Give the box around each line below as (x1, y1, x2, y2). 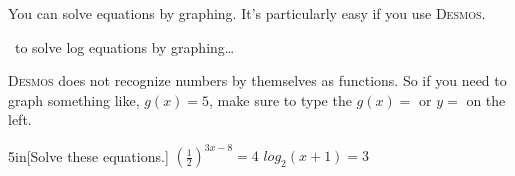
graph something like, (8, 89, 140, 110)
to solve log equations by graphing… (14, 36, 235, 57)
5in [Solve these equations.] (8, 145, 169, 166)
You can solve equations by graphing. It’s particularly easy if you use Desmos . (8, 3, 486, 23)
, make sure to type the (209, 89, 352, 110)
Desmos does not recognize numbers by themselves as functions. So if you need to (8, 70, 507, 91)
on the (466, 89, 506, 110)
